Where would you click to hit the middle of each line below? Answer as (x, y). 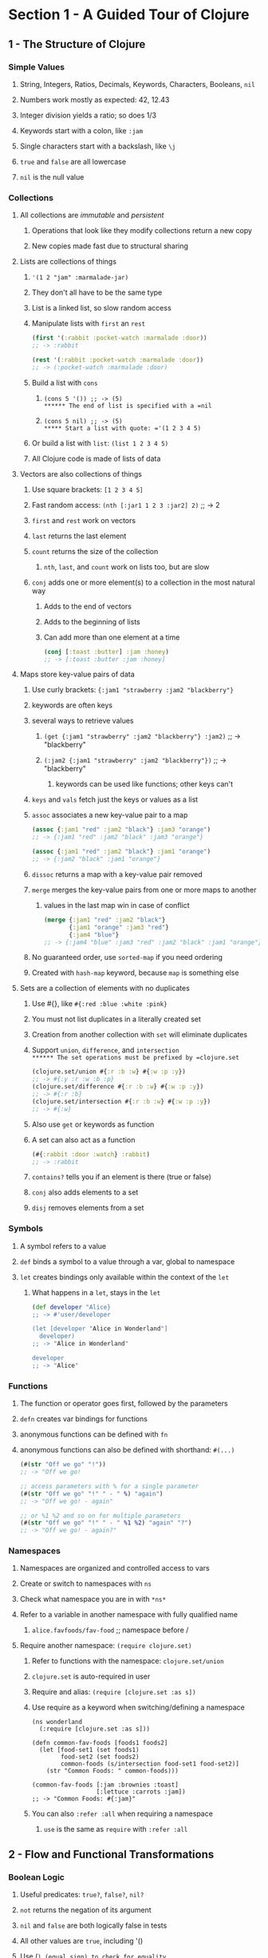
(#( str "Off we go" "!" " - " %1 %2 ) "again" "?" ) (106, 1523)
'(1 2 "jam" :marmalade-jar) (80, 278)
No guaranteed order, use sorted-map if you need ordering (127, 957)
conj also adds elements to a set (85, 1192)
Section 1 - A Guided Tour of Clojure (129, 15)
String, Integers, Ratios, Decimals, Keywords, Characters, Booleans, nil (137, 84)
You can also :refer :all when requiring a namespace (122, 1813)
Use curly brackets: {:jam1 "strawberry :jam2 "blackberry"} (132, 690)
